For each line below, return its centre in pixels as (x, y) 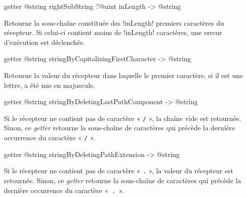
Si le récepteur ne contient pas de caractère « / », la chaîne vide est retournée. (123, 118)
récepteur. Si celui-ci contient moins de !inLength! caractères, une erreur (113, 32)
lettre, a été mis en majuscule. (50, 85)
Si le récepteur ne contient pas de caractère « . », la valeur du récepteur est (119, 171)
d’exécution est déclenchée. (45, 42)
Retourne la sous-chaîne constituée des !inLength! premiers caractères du (114, 22)
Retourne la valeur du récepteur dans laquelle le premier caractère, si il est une (123, 75)
